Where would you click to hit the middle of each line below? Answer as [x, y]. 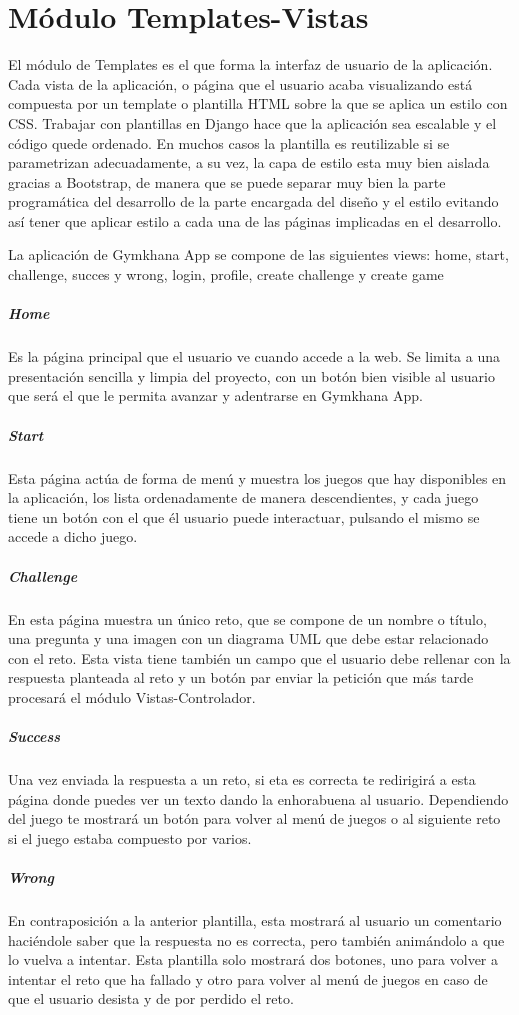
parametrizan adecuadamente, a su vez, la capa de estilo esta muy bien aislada [249, 162]
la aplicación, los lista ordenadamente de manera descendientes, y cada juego [243, 497]
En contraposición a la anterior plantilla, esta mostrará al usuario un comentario [255, 919]
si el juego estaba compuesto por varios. [130, 837]
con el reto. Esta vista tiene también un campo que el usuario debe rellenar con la [259, 657]
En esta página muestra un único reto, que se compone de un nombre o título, [247, 618]
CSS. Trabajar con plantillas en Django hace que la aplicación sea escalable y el [252, 122]
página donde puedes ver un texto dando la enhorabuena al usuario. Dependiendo [258, 798]
